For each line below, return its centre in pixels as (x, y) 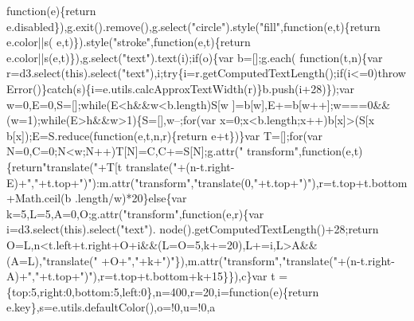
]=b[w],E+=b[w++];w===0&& (311, 104)
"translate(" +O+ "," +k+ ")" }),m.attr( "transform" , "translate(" (189, 260)
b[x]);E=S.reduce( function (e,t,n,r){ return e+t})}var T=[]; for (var (164, 135)
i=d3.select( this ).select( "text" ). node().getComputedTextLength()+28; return (193, 229)
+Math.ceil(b (39, 198)
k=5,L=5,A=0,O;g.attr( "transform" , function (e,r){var (135, 213)
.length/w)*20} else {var (131, 198)
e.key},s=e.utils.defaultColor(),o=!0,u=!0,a (111, 307)
